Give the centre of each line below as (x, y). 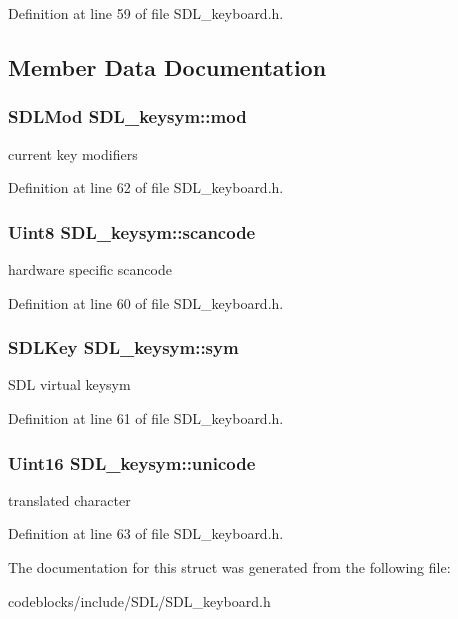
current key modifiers (73, 153)
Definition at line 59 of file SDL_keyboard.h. (146, 13)
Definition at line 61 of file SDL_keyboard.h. (146, 418)
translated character (69, 499)
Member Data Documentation (167, 66)
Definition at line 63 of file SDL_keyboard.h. (146, 533)
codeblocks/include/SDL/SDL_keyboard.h (139, 600)
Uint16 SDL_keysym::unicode (132, 462)
